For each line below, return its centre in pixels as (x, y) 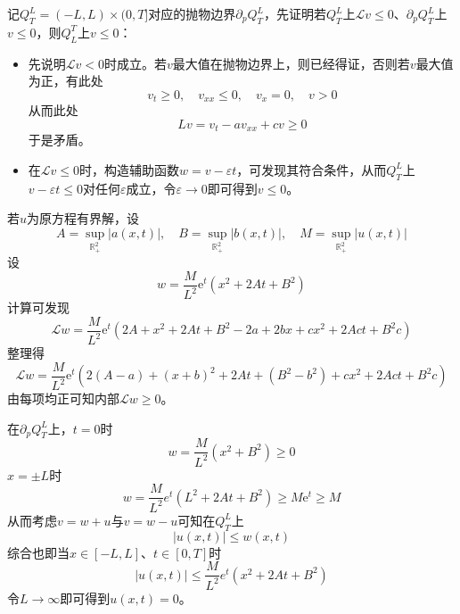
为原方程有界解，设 (83, 218)
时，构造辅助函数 (130, 169)
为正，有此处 (66, 81)
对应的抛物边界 (192, 13)
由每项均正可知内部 (63, 398)
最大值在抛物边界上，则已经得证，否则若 (291, 63)
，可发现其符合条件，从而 (312, 169)
